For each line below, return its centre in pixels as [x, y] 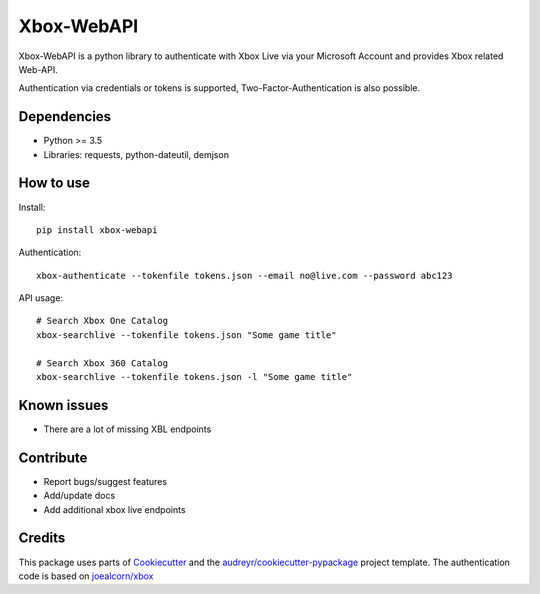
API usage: [41, 298]
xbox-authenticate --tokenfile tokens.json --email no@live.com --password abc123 [244, 275]
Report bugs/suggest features [105, 481]
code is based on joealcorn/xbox [86, 576]
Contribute [53, 457]
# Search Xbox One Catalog [102, 321]
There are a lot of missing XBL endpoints [127, 429]
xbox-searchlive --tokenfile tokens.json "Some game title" [186, 334]
